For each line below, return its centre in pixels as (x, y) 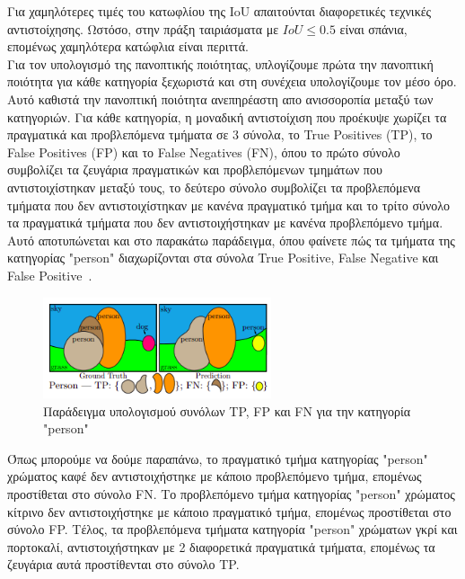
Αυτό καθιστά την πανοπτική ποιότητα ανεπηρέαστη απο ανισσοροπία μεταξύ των (220, 98)
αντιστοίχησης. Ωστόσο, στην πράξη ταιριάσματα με (143, 28)
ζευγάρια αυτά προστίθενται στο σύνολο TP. (123, 564)
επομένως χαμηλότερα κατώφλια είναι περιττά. (128, 46)
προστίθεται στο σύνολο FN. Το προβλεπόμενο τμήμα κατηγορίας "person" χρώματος (231, 493)
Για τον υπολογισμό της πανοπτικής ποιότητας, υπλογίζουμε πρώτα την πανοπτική (220, 63)
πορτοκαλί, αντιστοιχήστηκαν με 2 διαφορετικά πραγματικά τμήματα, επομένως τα (221, 546)
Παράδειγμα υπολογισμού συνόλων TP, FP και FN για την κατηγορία (227, 410)
